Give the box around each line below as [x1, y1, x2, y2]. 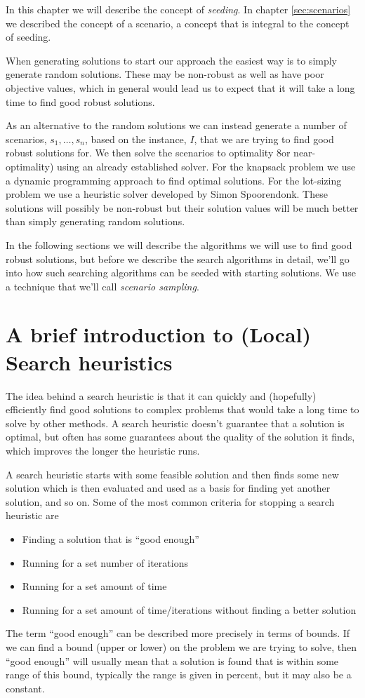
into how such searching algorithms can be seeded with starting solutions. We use [6, 265, 356, 280]
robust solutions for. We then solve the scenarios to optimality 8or [6, 145, 291, 160]
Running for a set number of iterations [22, 555, 188, 570]
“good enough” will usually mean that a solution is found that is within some [6, 653, 339, 668]
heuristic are [6, 508, 59, 523]
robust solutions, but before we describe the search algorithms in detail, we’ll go [6, 251, 350, 266]
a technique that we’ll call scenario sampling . [6, 278, 199, 293]
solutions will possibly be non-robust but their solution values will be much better [6, 200, 359, 215]
